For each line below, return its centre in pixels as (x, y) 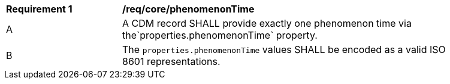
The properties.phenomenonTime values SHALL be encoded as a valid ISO (284, 49)
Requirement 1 (39, 9)
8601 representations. (171, 61)
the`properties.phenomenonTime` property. (220, 35)
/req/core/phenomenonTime (188, 9)
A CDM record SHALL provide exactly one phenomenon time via (267, 23)
